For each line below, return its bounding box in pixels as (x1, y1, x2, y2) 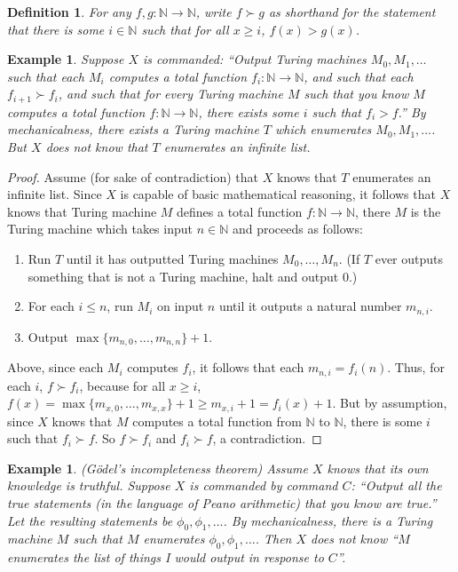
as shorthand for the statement (268, 3, 436, 20)
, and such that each (304, 67, 414, 85)
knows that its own (327, 458, 429, 477)
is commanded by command (189, 476, 338, 495)
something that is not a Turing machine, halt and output (28, 266, 339, 285)
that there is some (7, 20, 105, 38)
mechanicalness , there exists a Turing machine (7, 120, 259, 139)
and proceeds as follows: (232, 219, 363, 238)
